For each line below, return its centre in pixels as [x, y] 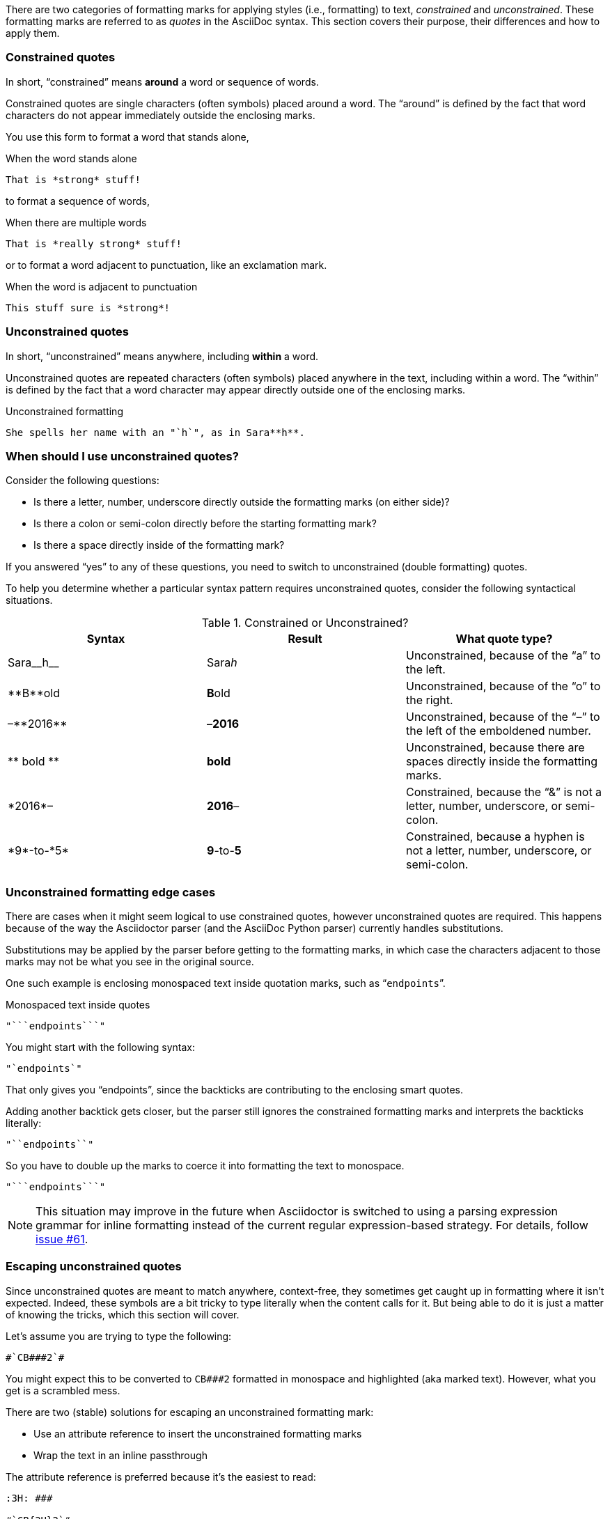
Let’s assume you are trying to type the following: [119, 1336]
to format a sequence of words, [78, 201]
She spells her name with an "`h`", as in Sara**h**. [155, 432]
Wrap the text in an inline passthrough [120, 1455]
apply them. [33, 33]
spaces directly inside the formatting [502, 762]
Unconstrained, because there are [495, 748]
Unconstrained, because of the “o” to [503, 686]
